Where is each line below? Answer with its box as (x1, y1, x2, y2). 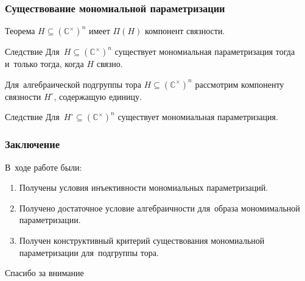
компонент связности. (144, 24, 225, 37)
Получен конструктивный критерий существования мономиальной (19, 234, 265, 246)
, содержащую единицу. (54, 90, 142, 102)
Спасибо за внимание (5, 266, 84, 279)
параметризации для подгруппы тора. (19, 246, 159, 258)
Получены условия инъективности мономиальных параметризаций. (19, 181, 268, 194)
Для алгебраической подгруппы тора (5, 77, 141, 90)
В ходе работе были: (5, 160, 82, 173)
